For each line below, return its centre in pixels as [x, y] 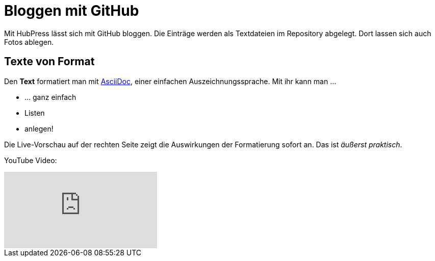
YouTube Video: [31, 160]
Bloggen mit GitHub [72, 11]
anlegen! [39, 128]
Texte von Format [49, 62]
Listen [35, 113]
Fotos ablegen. [29, 42]
